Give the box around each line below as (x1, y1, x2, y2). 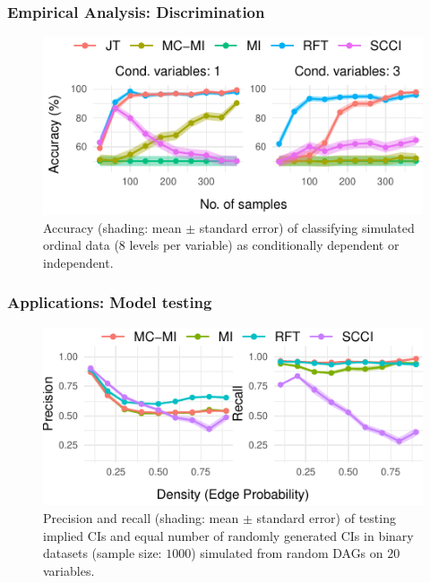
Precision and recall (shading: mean (43, 508, 239, 527)
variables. (43, 561, 95, 579)
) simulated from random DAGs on (191, 544, 383, 562)
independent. (43, 253, 114, 271)
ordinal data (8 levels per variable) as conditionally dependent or (43, 236, 400, 254)
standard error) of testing (256, 508, 396, 527)
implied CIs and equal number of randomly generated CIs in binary (43, 526, 414, 544)
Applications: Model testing (7, 291, 212, 313)
